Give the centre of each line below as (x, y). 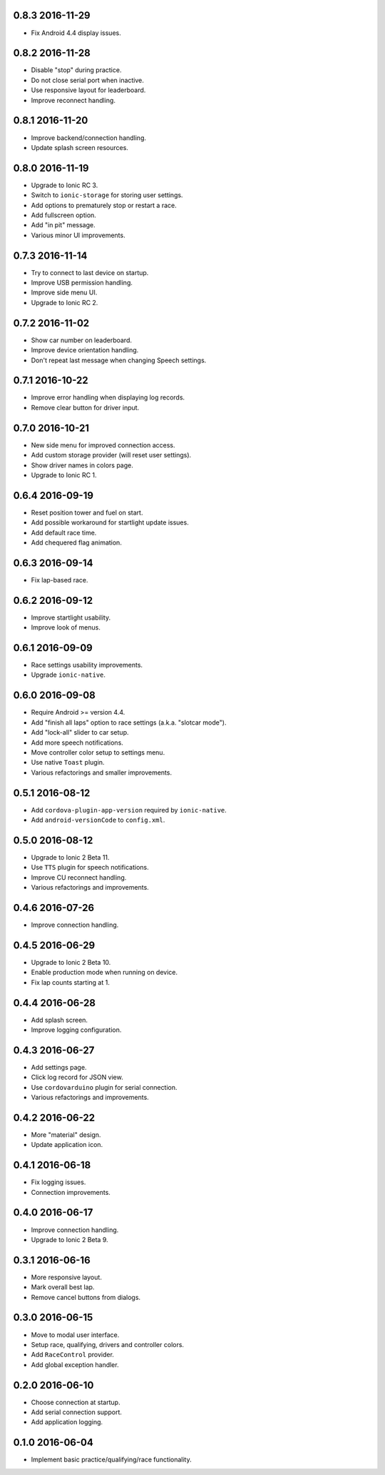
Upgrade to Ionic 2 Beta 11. (70, 857)
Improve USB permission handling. (82, 283)
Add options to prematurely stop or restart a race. (104, 205)
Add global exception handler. (75, 1364)
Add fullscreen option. (63, 215)
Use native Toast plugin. (68, 763)
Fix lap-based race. (60, 580)
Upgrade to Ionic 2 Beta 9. (70, 1239)
